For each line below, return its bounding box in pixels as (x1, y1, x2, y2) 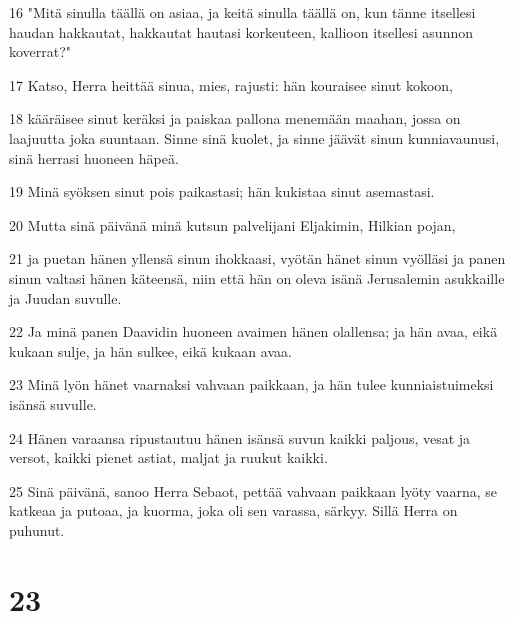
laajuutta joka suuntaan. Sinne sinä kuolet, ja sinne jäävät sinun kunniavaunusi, (9, 127, 500, 148)
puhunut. (9, 519, 65, 540)
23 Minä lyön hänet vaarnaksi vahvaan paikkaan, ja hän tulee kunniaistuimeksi (9, 374, 494, 395)
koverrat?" (9, 41, 72, 62)
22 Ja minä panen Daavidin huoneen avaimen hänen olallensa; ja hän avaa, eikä (9, 321, 498, 342)
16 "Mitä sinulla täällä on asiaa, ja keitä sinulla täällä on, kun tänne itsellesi (9, 2, 476, 22)
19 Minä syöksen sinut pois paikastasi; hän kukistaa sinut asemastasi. (9, 181, 435, 202)
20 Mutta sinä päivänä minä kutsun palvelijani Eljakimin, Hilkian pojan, (9, 214, 456, 235)
